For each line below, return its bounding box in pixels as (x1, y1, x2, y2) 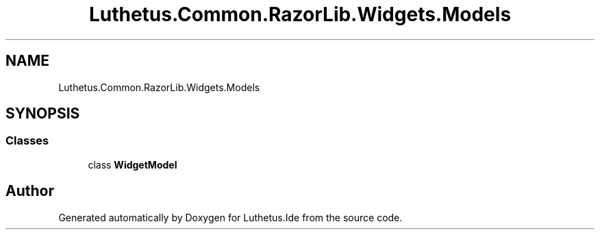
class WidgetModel (88, 158, 177, 171)
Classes (5, 134, 49, 148)
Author (5, 182, 54, 200)
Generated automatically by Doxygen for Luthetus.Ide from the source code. (58, 211, 403, 223)
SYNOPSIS (5, 105, 80, 123)
